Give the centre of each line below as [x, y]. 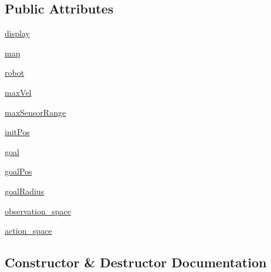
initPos [17, 132]
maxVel [18, 92]
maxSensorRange [35, 112]
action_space [28, 231]
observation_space [38, 211]
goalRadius [25, 191]
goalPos [18, 171]
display [17, 33]
